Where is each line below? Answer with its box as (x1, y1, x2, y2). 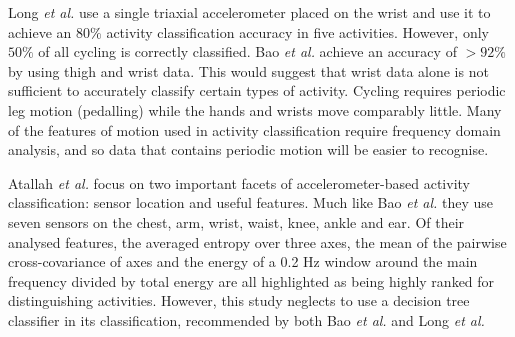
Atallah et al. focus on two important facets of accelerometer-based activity (8, 172, 470, 193)
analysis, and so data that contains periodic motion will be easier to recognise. (8, 139, 489, 160)
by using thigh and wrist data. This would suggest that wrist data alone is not (8, 60, 489, 81)
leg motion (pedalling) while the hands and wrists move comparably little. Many (8, 99, 502, 120)
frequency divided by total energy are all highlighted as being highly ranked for (8, 270, 495, 291)
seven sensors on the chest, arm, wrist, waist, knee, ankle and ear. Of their (8, 211, 465, 232)
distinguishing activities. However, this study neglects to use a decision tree (8, 290, 470, 311)
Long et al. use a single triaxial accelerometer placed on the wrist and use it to (8, 2, 491, 22)
